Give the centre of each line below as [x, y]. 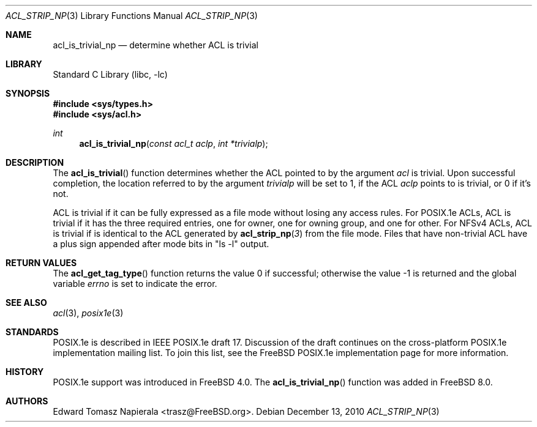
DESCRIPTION [35, 162]
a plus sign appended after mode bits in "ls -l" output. [161, 244]
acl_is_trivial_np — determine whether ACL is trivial [156, 45]
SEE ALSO [26, 303]
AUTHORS [27, 401]
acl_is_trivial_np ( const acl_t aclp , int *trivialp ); [174, 143]
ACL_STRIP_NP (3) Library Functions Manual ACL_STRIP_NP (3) [132, 16]
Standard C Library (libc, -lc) [110, 74]
